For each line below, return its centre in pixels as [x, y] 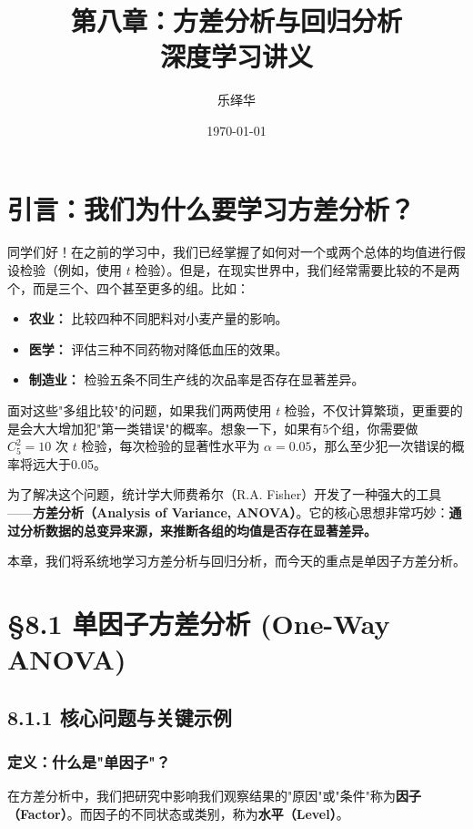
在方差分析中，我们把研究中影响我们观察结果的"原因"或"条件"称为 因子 [214, 796]
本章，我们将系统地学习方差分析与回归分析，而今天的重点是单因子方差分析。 [236, 561]
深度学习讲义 [236, 56]
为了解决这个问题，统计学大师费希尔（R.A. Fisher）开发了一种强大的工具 [225, 494]
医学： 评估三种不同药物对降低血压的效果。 [158, 348]
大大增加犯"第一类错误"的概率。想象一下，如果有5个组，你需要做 [225, 428]
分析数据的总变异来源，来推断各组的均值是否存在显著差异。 [198, 530]
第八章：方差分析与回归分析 [236, 20]
